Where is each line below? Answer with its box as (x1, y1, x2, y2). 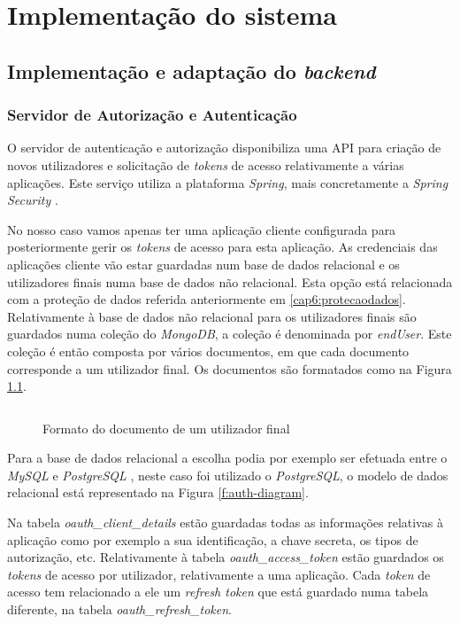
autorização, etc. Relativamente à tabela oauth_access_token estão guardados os (7, 548, 444, 566)
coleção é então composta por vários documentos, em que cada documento (7, 341, 410, 360)
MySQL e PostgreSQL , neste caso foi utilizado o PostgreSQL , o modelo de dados (7, 465, 448, 484)
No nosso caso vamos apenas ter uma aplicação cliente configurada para (7, 220, 396, 238)
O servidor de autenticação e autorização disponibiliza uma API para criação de (7, 138, 441, 157)
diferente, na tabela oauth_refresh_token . (7, 600, 232, 619)
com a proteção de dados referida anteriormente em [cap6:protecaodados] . (7, 290, 406, 308)
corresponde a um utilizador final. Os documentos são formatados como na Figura (7, 359, 452, 378)
